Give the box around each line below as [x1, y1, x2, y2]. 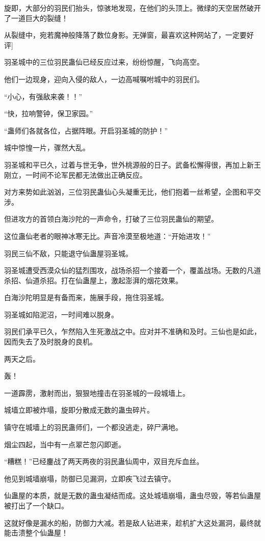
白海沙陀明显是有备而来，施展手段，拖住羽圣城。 [4, 292, 168, 303]
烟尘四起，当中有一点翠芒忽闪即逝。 [4, 439, 125, 449]
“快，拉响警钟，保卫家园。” [4, 108, 93, 119]
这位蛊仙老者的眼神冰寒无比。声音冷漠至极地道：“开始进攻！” [4, 230, 211, 241]
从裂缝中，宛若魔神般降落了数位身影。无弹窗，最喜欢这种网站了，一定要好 [4, 30, 254, 40]
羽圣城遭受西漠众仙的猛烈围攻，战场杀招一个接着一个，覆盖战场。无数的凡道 [4, 265, 261, 276]
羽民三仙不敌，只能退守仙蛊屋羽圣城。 [4, 248, 132, 258]
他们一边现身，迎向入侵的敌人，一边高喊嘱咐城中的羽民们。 [4, 73, 204, 84]
